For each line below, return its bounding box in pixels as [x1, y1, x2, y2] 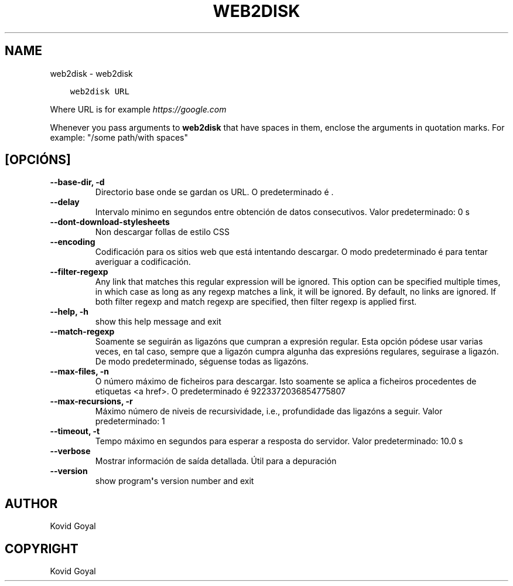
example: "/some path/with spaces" [50, 132, 188, 142]
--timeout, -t [50, 426, 100, 437]
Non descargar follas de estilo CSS [95, 227, 230, 237]
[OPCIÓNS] [5, 152, 71, 168]
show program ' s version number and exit [95, 476, 254, 486]
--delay [50, 197, 80, 207]
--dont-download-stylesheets [50, 217, 170, 227]
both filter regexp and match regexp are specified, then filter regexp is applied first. [95, 297, 417, 307]
